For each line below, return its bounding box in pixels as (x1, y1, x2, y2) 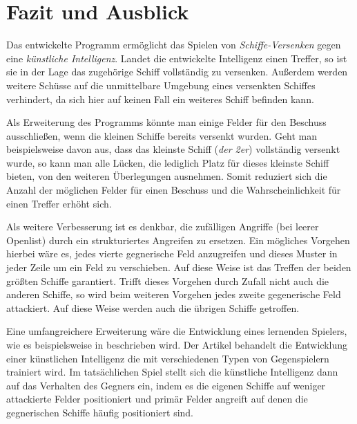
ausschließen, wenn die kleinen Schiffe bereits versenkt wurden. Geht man (6, 128, 318, 142)
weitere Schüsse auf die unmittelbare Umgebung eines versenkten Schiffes (6, 77, 316, 92)
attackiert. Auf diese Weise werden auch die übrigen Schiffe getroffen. (6, 300, 300, 315)
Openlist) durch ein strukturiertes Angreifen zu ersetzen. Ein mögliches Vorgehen (6, 232, 350, 247)
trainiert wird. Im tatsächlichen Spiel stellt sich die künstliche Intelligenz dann (6, 365, 338, 379)
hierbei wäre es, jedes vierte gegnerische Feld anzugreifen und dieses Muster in (6, 246, 338, 261)
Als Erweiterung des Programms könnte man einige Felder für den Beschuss (6, 115, 327, 129)
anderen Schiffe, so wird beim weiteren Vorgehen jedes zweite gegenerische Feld (6, 287, 341, 302)
